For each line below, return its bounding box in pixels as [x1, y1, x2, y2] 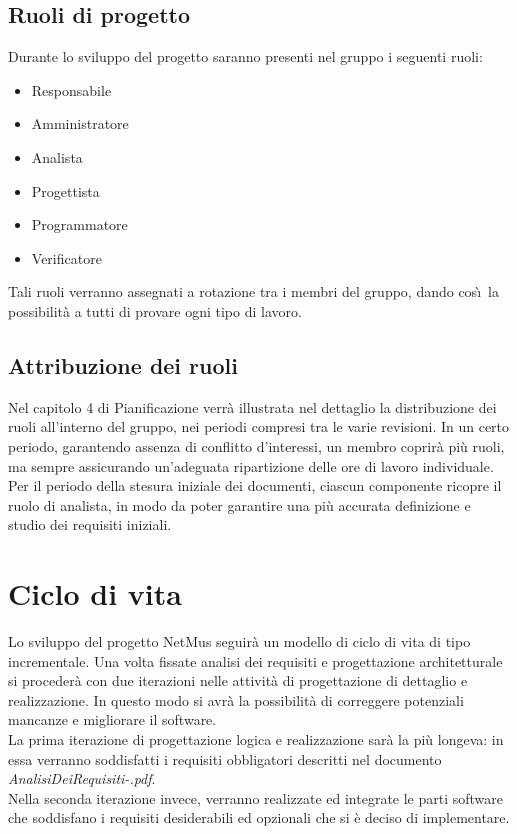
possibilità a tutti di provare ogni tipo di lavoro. [8, 300, 302, 321]
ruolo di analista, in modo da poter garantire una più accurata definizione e [8, 494, 471, 515]
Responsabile [31, 79, 112, 100]
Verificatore [31, 247, 102, 268]
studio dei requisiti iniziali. [8, 514, 172, 535]
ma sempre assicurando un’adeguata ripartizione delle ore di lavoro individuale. [8, 455, 494, 476]
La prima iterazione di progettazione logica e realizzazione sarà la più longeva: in [8, 729, 504, 749]
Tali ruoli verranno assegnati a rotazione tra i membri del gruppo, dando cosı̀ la [8, 281, 499, 302]
